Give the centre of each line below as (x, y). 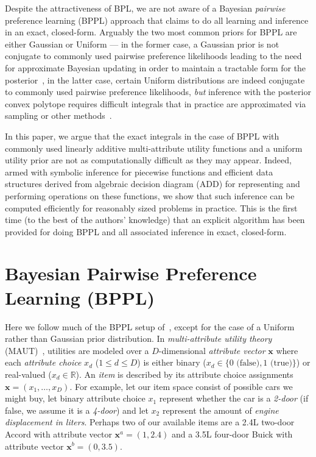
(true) (281, 363)
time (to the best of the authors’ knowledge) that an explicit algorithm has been (155, 220)
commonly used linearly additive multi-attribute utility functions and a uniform (154, 148)
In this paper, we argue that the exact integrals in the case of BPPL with (142, 136)
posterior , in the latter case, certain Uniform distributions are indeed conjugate (155, 80)
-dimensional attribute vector (212, 350)
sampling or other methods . (58, 115)
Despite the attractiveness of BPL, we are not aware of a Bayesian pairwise (145, 8)
